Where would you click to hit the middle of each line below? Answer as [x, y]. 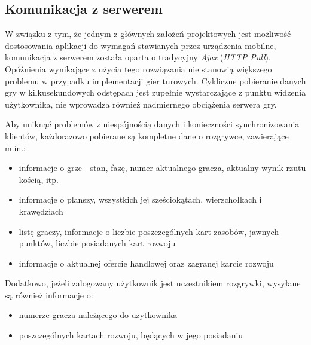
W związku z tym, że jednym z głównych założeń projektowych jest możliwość [148, 34]
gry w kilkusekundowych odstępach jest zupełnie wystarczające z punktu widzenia [155, 92]
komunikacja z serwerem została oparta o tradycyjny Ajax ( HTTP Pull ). [138, 57]
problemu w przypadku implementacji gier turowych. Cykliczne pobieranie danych [155, 80]
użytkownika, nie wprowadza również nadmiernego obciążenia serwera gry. [141, 104]
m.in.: [16, 147]
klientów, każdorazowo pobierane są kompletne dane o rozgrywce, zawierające [147, 135]
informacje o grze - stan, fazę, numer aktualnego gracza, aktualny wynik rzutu [162, 168]
